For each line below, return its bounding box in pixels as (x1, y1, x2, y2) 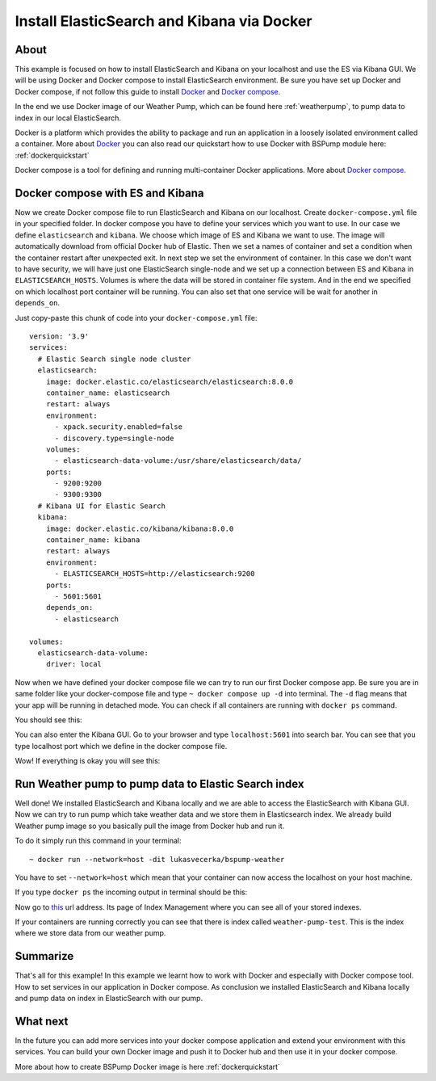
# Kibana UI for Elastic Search (37, 501, 166, 511)
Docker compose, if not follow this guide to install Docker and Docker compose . (15, 86, 281, 96)
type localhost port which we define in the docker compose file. (15, 741, 228, 751)
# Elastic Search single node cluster (37, 354, 191, 364)
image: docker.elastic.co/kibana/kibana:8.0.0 (45, 524, 234, 533)
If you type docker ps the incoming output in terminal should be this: (15, 887, 248, 897)
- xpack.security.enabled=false (54, 423, 183, 431)
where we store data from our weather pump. (15, 928, 166, 938)
